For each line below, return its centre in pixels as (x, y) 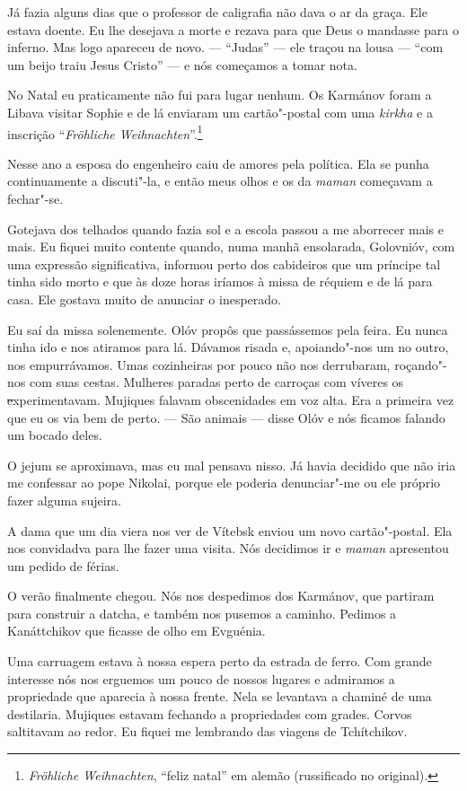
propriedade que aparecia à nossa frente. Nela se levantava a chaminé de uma (220, 696)
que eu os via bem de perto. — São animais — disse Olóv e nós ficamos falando (226, 417)
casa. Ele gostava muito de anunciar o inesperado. (144, 299)
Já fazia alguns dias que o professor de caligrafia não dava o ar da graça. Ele (217, 12)
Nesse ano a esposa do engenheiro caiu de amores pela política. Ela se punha (218, 163)
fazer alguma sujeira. (64, 500)
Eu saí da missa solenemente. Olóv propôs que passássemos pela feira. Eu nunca (228, 329)
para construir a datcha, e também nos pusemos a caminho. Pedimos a (202, 613)
